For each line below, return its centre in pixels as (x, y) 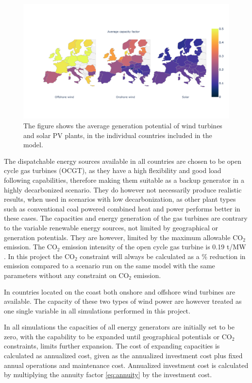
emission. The (25, 247)
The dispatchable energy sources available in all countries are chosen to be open (123, 161)
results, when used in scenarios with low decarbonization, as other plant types (120, 199)
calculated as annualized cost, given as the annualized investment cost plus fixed (123, 356)
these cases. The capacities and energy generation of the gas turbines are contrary (126, 218)
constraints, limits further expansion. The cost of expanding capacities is (112, 346)
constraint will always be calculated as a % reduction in (163, 256)
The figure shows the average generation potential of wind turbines (123, 126)
